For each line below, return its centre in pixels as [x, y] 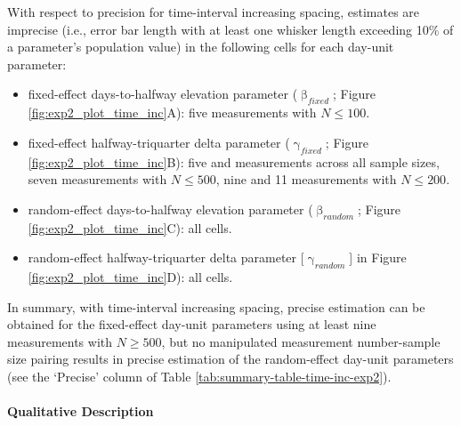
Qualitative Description [81, 411]
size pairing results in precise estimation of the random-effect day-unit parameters [230, 359]
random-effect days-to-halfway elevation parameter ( [170, 209]
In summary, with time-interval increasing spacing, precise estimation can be [216, 306]
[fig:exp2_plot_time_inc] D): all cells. [130, 276]
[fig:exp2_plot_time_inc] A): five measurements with [172, 113]
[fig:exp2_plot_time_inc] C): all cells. [130, 227]
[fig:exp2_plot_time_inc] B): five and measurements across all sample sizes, [234, 161]
